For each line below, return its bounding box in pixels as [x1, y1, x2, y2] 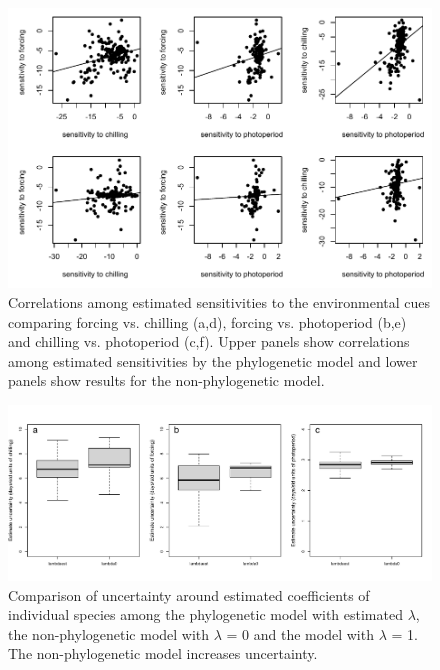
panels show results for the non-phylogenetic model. [8, 370, 325, 391]
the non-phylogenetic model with [8, 623, 210, 644]
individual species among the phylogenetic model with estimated [8, 604, 403, 625]
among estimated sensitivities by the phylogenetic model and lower [8, 350, 418, 371]
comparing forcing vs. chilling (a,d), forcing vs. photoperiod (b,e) [8, 311, 407, 332]
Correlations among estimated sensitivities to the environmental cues [8, 291, 431, 312]
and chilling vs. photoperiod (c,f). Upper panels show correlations [8, 331, 410, 352]
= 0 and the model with [226, 623, 374, 644]
